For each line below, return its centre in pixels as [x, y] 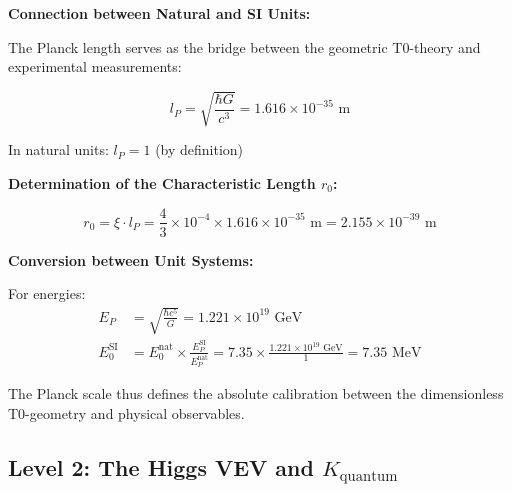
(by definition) [199, 149]
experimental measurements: [95, 66]
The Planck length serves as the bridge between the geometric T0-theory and [244, 46]
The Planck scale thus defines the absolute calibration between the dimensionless [256, 392]
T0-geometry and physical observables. [126, 412]
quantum [368, 476]
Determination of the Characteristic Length [162, 182]
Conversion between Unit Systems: [131, 259]
